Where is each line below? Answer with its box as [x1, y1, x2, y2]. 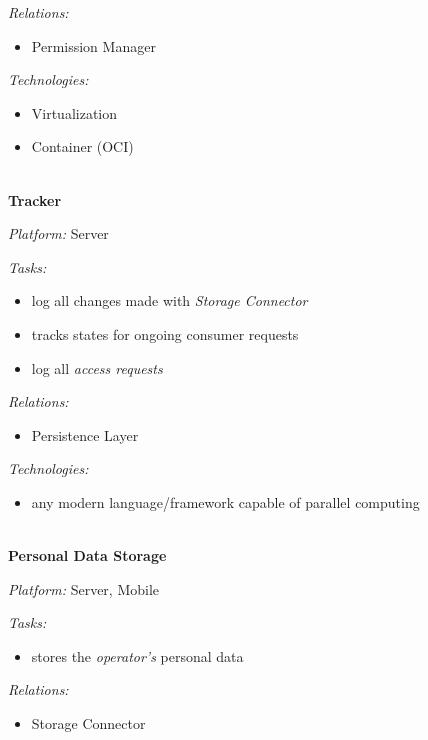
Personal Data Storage [8, 545, 167, 566]
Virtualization [31, 102, 118, 123]
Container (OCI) [31, 136, 134, 157]
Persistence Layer [31, 424, 139, 445]
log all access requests [31, 357, 163, 378]
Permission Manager [31, 35, 156, 56]
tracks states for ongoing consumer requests [31, 323, 299, 344]
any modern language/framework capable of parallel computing [31, 491, 420, 512]
